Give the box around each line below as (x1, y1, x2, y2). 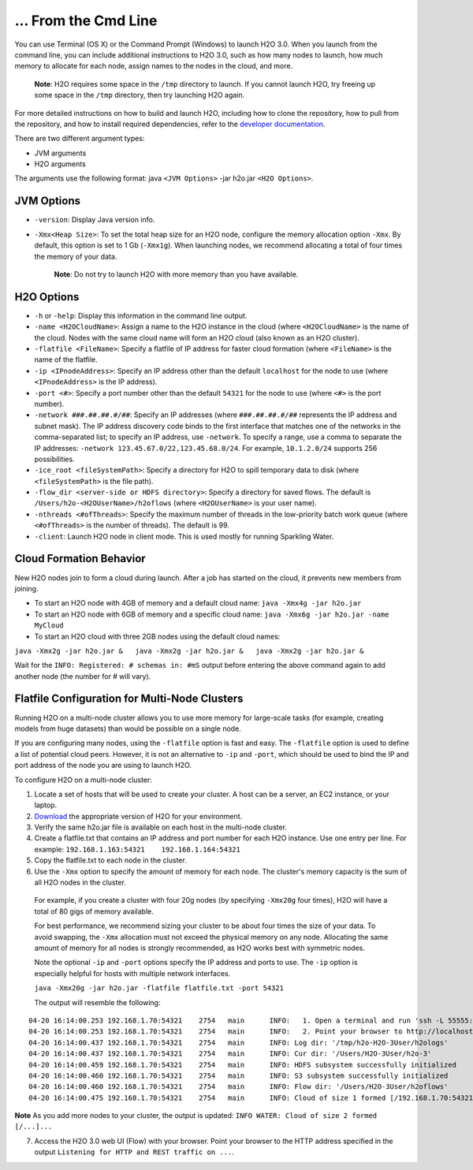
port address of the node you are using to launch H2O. (14, 761, 192, 770)
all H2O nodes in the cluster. (34, 877, 126, 887)
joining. (14, 583, 39, 593)
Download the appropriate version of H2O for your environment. (34, 811, 243, 821)
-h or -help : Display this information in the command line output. (34, 311, 248, 320)
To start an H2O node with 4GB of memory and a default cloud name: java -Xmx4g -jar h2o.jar (34, 598, 362, 608)
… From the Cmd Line (14, 12, 158, 29)
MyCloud (34, 621, 65, 630)
